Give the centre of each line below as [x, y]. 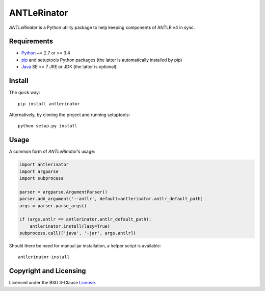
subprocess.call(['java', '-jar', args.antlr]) [78, 233]
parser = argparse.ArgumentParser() [64, 192]
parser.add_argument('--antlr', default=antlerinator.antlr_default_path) [111, 199]
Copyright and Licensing [48, 271]
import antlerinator [44, 165]
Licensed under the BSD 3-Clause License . [53, 283]
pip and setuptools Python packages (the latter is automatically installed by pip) [102, 60]
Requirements [31, 41]
